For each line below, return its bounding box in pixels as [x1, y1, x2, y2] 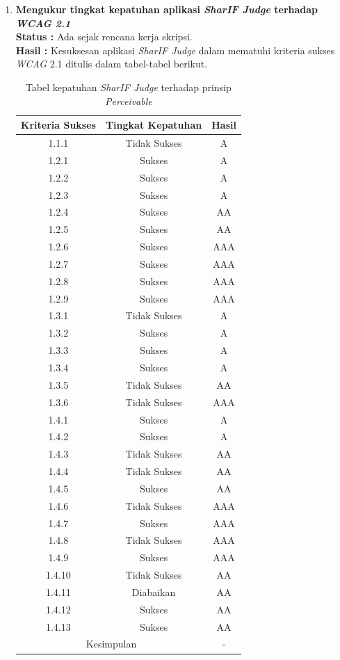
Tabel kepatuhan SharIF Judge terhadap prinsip [25, 79, 232, 94]
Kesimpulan [86, 636, 137, 651]
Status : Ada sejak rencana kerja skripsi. [15, 29, 193, 44]
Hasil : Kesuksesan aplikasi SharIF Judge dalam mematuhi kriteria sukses [15, 42, 335, 57]
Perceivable [105, 93, 152, 108]
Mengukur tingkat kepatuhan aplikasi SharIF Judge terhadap [15, 2, 318, 16]
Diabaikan [131, 584, 176, 599]
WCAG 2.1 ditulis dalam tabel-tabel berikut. [15, 56, 208, 71]
